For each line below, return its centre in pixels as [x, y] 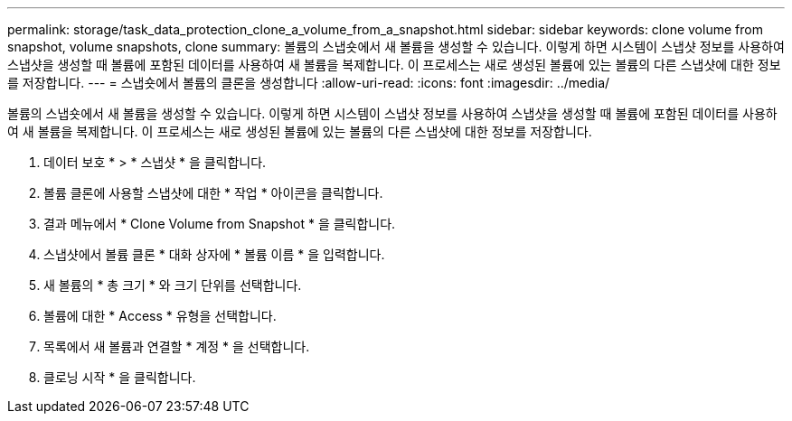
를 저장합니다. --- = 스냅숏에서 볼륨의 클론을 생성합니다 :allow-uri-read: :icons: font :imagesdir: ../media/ [309, 83]
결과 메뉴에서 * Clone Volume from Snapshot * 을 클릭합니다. [220, 224]
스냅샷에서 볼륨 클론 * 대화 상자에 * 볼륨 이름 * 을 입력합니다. [214, 254]
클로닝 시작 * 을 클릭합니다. [120, 377]
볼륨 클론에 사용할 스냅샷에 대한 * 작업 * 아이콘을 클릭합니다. [213, 193]
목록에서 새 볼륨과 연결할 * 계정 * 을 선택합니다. [177, 346]
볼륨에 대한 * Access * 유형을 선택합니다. [160, 316]
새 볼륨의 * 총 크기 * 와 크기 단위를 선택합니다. [173, 285]
